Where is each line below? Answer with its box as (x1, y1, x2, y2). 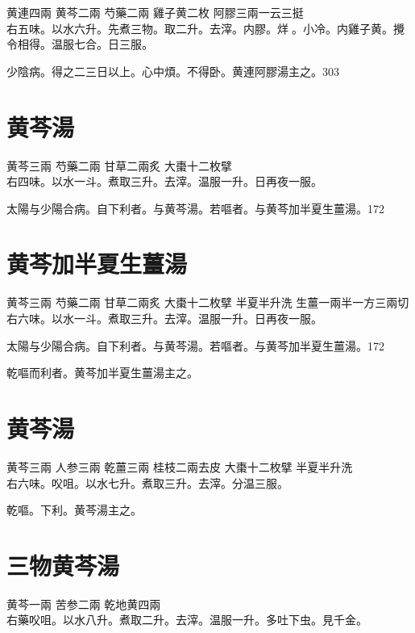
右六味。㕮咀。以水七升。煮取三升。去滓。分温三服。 (6, 474, 288, 491)
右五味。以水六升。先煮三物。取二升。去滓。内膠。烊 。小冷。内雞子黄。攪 (6, 19, 405, 36)
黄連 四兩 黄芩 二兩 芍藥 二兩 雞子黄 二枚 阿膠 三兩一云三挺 (6, 4, 304, 20)
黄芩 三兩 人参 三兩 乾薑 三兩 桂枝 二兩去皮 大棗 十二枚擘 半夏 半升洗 (6, 458, 353, 475)
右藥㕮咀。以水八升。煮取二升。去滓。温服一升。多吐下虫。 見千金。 (6, 611, 367, 628)
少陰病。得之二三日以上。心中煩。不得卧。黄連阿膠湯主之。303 (6, 62, 339, 79)
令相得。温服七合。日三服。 (6, 36, 153, 52)
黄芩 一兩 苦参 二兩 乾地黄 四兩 (6, 595, 161, 612)
